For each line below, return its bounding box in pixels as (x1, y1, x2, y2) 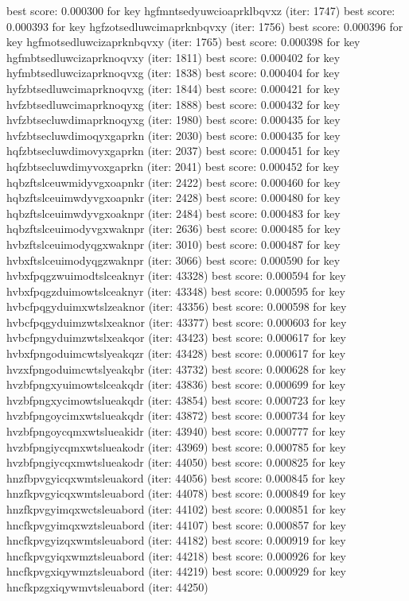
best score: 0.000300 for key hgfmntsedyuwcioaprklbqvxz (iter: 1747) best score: (6, 2, 395, 18)
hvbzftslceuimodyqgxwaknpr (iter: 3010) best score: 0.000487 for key (6, 235, 341, 252)
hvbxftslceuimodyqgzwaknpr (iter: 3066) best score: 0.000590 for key (6, 251, 341, 268)
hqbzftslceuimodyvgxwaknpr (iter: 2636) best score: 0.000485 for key (6, 220, 341, 237)
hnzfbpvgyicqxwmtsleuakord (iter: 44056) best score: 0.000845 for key (6, 469, 345, 486)
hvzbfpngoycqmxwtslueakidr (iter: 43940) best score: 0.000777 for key (6, 423, 346, 440)
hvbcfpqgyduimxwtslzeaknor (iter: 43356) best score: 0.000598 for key (6, 298, 347, 315)
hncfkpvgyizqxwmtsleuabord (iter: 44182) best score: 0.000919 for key (6, 532, 346, 549)
